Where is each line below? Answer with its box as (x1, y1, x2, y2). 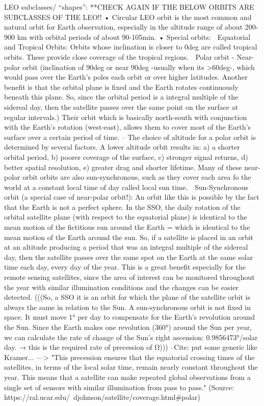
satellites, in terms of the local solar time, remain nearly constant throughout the (4, 362, 258, 372)
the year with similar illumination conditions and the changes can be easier (4, 281, 239, 292)
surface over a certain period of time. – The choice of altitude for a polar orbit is (4, 131, 256, 142)
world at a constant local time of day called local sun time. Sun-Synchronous (4, 181, 249, 192)
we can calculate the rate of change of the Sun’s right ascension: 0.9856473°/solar (4, 331, 258, 342)
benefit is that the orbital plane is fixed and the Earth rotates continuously (4, 81, 239, 92)
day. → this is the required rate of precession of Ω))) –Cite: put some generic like (4, 342, 257, 352)
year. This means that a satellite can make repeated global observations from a (4, 371, 251, 382)
